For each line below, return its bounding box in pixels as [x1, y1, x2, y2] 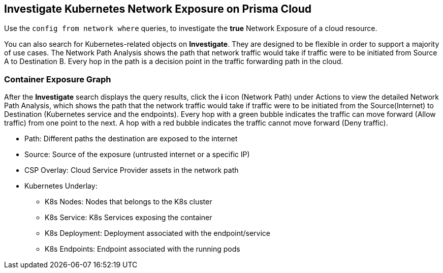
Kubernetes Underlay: [24, 181, 98, 191]
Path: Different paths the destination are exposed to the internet [24, 134, 238, 143]
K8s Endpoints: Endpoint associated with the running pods [45, 245, 240, 254]
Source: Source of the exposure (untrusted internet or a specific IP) [24, 150, 250, 159]
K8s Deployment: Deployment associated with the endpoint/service [45, 229, 271, 238]
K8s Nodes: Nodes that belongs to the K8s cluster [45, 197, 212, 206]
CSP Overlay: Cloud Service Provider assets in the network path [24, 166, 239, 175]
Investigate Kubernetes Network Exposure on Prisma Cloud [4, 3, 312, 15]
